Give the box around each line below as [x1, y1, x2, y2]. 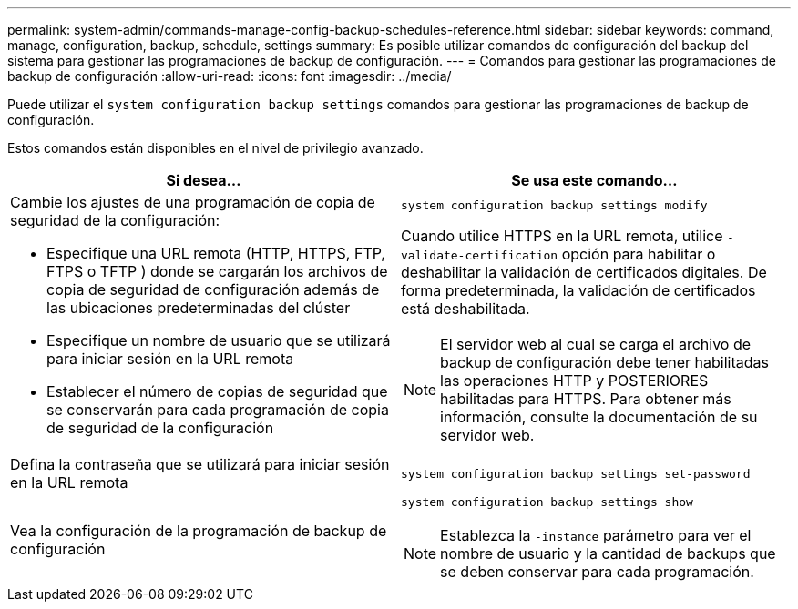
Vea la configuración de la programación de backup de [10, 521, 387, 540]
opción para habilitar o [561, 244, 716, 263]
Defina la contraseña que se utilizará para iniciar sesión [10, 455, 390, 473]
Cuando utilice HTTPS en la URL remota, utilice [401, 226, 723, 245]
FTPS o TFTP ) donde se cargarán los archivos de [46, 262, 388, 280]
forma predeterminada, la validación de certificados [401, 280, 756, 299]
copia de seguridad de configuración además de [46, 280, 380, 299]
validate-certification [401, 248, 558, 262]
